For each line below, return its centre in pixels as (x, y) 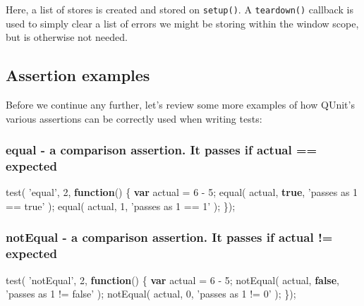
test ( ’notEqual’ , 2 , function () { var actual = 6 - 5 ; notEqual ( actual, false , (172, 280)
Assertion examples (78, 75)
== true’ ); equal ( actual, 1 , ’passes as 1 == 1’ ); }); (121, 206)
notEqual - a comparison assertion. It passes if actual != (169, 237)
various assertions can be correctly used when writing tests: (134, 118)
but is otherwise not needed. (67, 37)
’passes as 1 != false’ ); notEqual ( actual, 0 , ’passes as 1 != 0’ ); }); (151, 294)
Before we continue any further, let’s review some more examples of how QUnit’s (180, 105)
